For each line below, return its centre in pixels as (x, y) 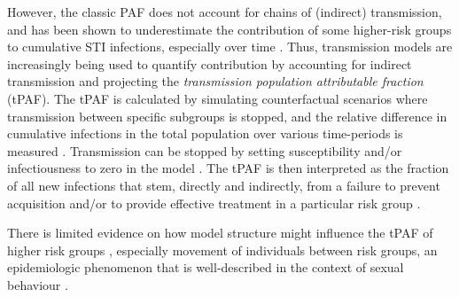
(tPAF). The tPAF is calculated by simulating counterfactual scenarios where (218, 98)
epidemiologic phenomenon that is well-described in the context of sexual (206, 267)
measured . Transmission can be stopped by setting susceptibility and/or (205, 150)
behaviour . (38, 284)
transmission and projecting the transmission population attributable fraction (215, 81)
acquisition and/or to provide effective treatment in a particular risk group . (214, 203)
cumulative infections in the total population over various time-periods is (205, 133)
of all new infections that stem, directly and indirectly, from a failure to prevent (224, 185)
